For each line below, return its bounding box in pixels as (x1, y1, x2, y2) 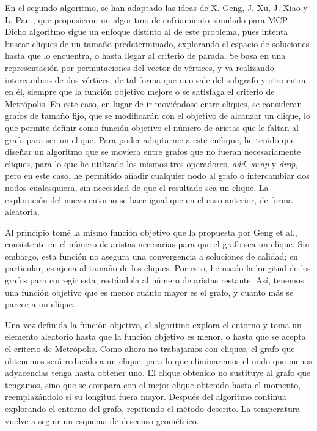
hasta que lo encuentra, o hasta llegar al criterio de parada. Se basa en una (5, 49, 286, 62)
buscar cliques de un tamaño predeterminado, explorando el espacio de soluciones (5, 37, 310, 50)
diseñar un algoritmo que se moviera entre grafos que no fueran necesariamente (5, 145, 301, 158)
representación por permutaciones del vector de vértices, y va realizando (5, 61, 274, 73)
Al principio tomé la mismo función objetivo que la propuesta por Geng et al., (5, 225, 297, 238)
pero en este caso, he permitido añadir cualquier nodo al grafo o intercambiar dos (5, 169, 310, 182)
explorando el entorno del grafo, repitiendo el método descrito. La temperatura (5, 402, 301, 414)
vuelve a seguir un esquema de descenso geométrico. (5, 414, 199, 427)
